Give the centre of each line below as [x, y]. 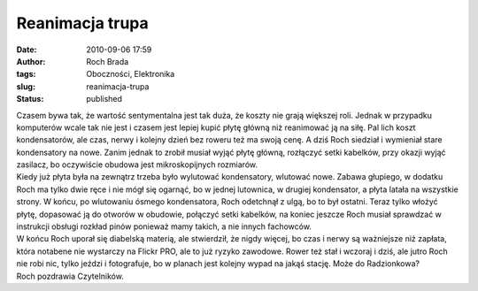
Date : [27, 50]
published [104, 99]
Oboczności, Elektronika [131, 74]
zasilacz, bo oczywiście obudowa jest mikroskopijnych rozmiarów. [137, 165]
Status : [30, 99]
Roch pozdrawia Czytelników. [70, 276]
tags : [26, 74]
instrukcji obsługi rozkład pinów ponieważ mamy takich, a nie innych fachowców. [164, 226]
